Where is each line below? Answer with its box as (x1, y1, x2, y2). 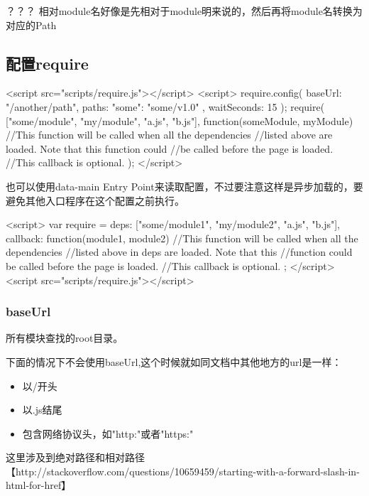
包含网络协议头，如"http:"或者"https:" (22, 426, 194, 441)
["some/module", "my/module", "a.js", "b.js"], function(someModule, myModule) (6, 113, 353, 128)
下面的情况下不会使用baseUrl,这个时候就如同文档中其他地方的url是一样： (6, 354, 342, 369)
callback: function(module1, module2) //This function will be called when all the (6, 230, 358, 245)
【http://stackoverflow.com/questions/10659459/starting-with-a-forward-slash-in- (6, 463, 360, 478)
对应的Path (6, 17, 57, 32)
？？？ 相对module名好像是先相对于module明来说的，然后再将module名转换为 (6, 4, 363, 18)
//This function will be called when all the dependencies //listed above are (6, 127, 333, 142)
